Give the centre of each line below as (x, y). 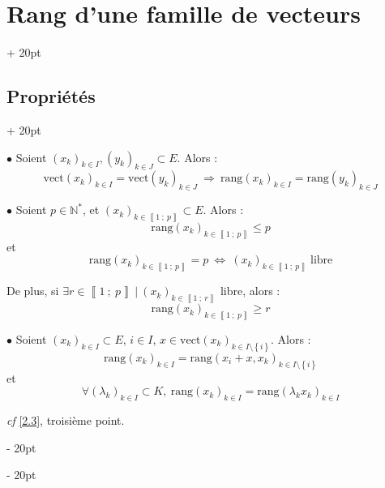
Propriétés (51, 96)
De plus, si (33, 291)
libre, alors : (250, 291)
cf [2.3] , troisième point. (66, 420)
